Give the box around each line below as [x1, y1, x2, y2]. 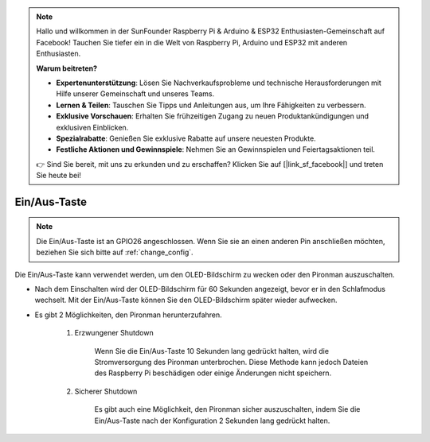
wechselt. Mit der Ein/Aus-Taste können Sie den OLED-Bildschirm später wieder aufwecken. [34, 295, 338, 305]
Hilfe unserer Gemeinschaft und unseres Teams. [56, 89, 215, 99]
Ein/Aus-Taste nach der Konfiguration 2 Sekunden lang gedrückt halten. [94, 416, 330, 425]
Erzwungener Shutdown [74, 328, 154, 338]
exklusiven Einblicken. [56, 122, 129, 132]
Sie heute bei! [36, 171, 81, 180]
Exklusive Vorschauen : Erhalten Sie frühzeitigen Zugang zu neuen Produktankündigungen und [56, 111, 369, 121]
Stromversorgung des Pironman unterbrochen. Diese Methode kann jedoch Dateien [94, 358, 369, 366]
